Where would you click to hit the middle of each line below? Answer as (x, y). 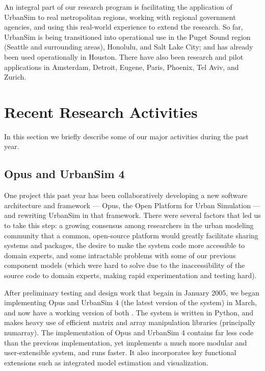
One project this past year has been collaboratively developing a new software (126, 195)
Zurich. (15, 77)
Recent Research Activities (101, 112)
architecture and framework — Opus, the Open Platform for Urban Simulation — (132, 205)
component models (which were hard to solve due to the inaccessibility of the (125, 265)
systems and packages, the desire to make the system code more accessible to (125, 245)
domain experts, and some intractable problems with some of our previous (120, 255)
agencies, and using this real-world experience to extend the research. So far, (124, 27)
